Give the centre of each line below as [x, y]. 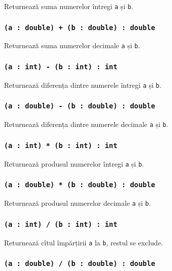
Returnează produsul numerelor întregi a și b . [74, 163]
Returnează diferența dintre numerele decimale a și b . [86, 124]
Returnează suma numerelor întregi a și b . [69, 6]
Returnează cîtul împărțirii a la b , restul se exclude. [84, 242]
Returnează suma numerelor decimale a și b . [72, 45]
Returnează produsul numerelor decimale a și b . [77, 203]
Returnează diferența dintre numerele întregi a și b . [83, 85]
